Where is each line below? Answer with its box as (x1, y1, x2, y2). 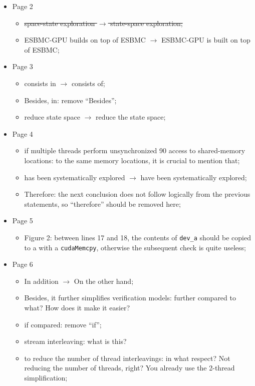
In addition (24, 275, 59, 286)
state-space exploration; (110, 18, 183, 28)
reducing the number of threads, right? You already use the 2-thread (24, 362, 235, 373)
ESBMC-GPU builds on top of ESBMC (24, 35, 146, 45)
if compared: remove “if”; (24, 319, 102, 329)
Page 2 (12, 1, 33, 11)
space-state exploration (24, 18, 95, 28)
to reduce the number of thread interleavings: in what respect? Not (24, 352, 230, 363)
